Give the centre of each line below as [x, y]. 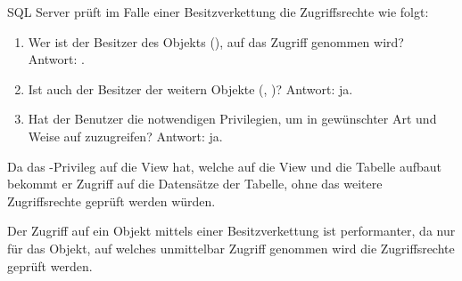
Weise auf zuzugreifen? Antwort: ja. [125, 136]
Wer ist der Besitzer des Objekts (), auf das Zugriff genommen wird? [216, 41]
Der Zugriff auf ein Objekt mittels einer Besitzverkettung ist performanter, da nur [231, 231]
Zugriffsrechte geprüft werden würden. [111, 201]
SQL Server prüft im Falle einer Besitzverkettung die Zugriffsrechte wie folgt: [218, 12]
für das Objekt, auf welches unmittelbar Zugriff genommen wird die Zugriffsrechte [231, 248]
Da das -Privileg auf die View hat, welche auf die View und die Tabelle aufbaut [225, 166]
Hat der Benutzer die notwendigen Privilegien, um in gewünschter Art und [232, 119]
